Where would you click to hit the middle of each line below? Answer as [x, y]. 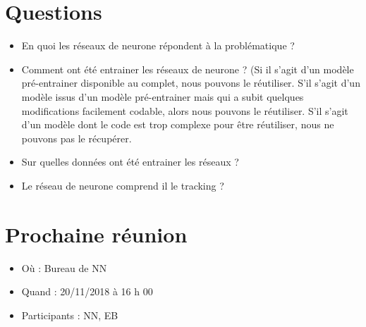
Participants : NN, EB [70, 315]
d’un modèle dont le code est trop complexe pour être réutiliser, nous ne [178, 124]
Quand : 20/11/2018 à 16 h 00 [87, 291]
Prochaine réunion [96, 234]
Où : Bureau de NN [64, 267]
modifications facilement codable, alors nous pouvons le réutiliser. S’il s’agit [185, 110]
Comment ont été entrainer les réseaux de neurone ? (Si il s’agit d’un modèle [188, 69]
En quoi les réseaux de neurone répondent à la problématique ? [158, 45]
